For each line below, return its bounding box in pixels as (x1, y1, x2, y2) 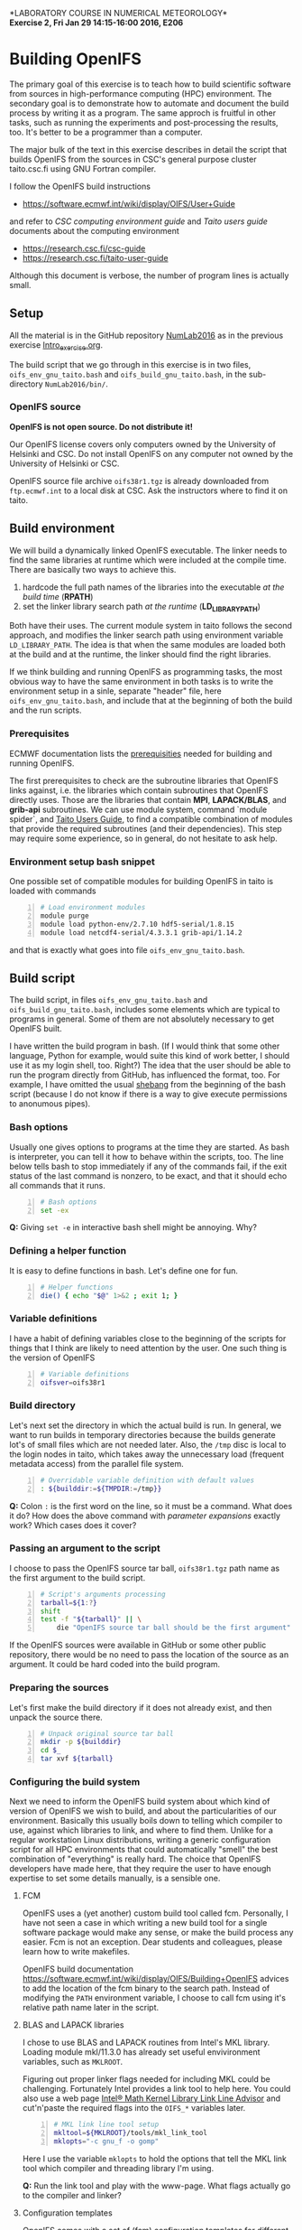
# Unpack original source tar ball (40, 1729, 174, 1738)
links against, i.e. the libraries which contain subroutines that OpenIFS (9, 785, 269, 796)
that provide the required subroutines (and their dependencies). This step (9, 823, 282, 834)
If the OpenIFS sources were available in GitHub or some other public (9, 1639, 267, 1651)
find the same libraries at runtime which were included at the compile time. (9, 555, 287, 565)
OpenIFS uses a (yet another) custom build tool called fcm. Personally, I (22, 1908, 288, 1918)
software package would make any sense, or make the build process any (22, 1927, 294, 1938)
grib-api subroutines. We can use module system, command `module (9, 804, 268, 815)
